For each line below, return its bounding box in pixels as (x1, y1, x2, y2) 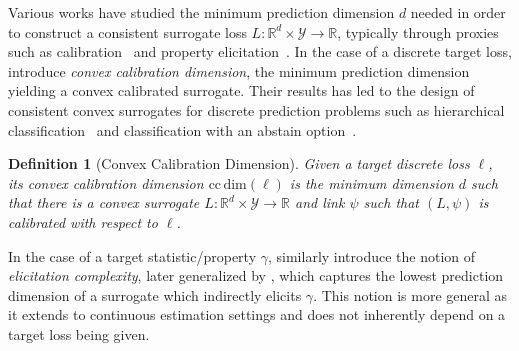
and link (295, 192, 345, 213)
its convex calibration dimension (8, 172, 204, 193)
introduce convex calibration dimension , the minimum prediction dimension (8, 60, 470, 81)
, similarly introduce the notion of (267, 245, 476, 266)
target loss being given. (8, 323, 150, 344)
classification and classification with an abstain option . (8, 119, 357, 140)
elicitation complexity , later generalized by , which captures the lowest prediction (8, 265, 504, 286)
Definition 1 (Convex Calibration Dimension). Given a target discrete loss (8, 153, 470, 174)
